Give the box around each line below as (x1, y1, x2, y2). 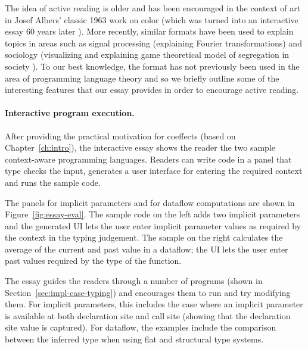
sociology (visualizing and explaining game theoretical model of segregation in (5, 48, 290, 61)
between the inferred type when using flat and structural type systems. (5, 333, 264, 345)
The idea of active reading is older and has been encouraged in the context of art (5, 2, 301, 14)
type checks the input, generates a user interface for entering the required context (5, 164, 303, 177)
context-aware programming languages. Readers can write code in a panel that (5, 152, 292, 165)
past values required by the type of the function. (5, 254, 182, 267)
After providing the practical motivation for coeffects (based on (5, 129, 236, 142)
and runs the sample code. (5, 176, 101, 188)
